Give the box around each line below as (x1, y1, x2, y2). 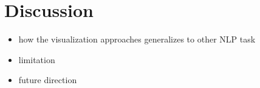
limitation (18, 53, 55, 66)
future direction (18, 73, 77, 86)
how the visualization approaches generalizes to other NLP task (18, 33, 256, 46)
